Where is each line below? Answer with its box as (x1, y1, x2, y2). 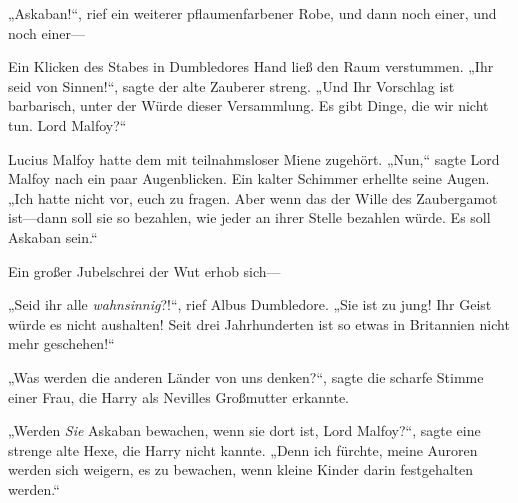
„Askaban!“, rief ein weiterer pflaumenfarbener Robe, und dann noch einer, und (8, 3, 497, 23)
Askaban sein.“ (8, 226, 98, 247)
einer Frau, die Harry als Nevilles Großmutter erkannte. (8, 386, 350, 407)
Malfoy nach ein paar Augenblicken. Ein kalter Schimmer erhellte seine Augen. (8, 168, 490, 189)
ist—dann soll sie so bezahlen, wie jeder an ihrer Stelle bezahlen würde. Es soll (8, 207, 491, 228)
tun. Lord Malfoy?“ (8, 114, 127, 135)
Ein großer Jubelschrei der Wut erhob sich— (8, 260, 281, 281)
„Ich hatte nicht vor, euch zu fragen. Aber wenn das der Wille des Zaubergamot (8, 187, 498, 208)
